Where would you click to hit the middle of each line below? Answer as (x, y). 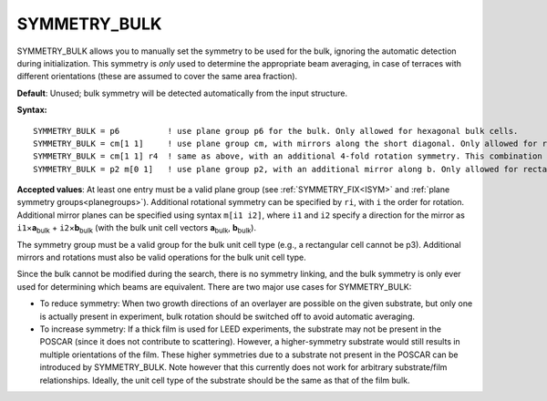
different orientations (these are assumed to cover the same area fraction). (157, 77)
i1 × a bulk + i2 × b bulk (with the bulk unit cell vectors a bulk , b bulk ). (137, 229)
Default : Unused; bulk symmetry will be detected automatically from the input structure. (182, 93)
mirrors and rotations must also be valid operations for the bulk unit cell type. (162, 257)
